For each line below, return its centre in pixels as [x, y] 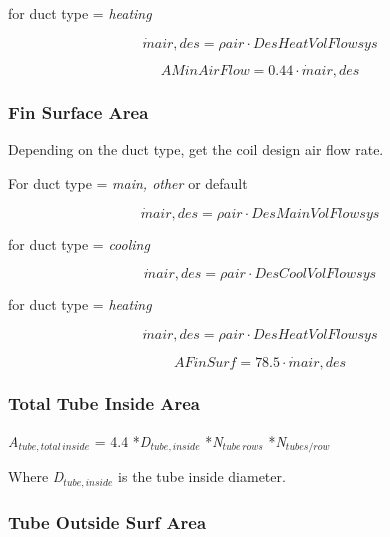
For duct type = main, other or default [128, 182]
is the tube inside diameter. [202, 476]
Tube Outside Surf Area [107, 521]
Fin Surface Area [78, 111]
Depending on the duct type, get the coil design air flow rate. [196, 149]
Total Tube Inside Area [104, 403]
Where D [36, 476]
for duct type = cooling [79, 243]
